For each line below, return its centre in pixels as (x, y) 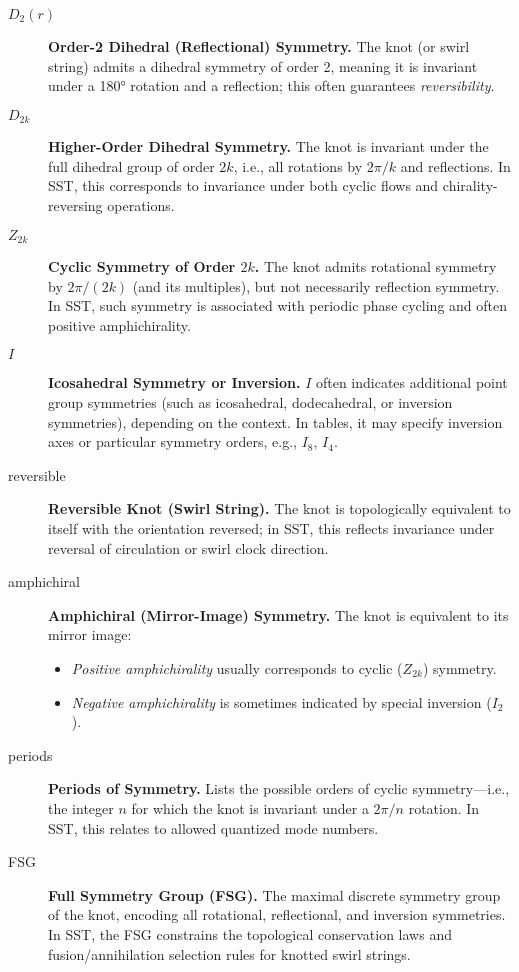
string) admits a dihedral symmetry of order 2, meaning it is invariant (263, 65)
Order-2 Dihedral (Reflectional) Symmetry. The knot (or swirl (259, 46)
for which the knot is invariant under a (250, 807)
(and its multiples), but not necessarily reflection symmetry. (316, 285)
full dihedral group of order (131, 165)
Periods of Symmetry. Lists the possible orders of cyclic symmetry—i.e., (279, 788)
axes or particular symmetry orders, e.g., (172, 441)
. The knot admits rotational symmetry (375, 266)
